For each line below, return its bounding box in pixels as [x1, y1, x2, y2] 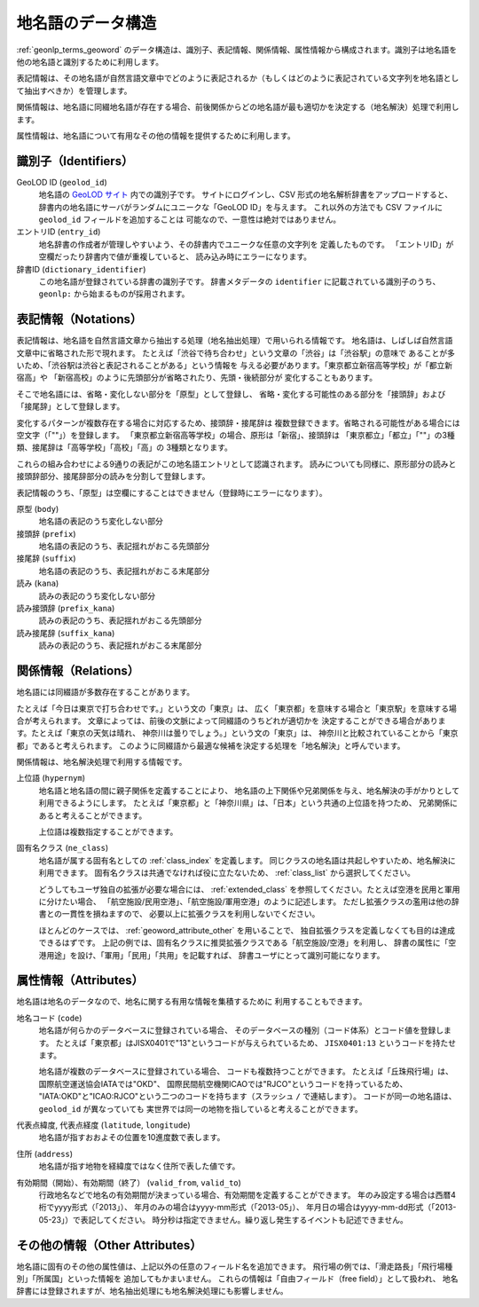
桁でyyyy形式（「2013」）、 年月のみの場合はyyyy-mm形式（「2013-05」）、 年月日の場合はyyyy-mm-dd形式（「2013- [38, 1202, 457, 1213]
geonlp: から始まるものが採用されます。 [38, 288, 190, 299]
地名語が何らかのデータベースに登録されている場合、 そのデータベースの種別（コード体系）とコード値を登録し [38, 1025, 444, 1035]
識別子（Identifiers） [16, 154, 134, 169]
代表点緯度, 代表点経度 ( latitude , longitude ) [16, 1119, 191, 1130]
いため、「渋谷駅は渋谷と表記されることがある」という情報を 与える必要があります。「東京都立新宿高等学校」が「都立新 [16, 360, 453, 370]
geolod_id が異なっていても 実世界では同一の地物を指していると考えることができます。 [38, 1103, 363, 1114]
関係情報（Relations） [16, 664, 140, 679]
